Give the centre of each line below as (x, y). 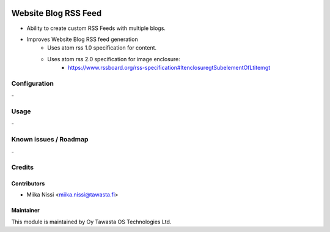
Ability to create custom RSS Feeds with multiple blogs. (96, 28)
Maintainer (25, 211)
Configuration (33, 83)
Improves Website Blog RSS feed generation (82, 39)
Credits (22, 167)
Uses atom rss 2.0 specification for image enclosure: (114, 59)
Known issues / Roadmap (50, 140)
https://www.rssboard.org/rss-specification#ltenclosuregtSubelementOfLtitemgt (169, 68)
